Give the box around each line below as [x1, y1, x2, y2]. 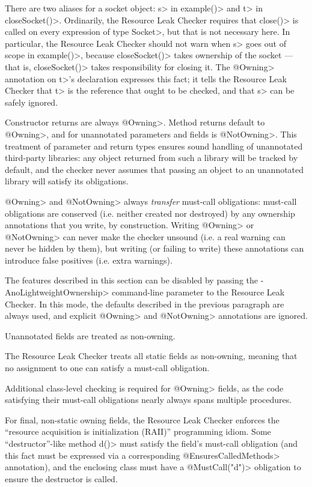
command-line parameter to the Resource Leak [112, 286, 285, 298]
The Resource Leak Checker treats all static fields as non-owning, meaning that [5, 349, 298, 362]
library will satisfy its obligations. [5, 175, 129, 187]
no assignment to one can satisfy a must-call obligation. [5, 361, 210, 374]
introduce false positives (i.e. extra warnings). [5, 253, 173, 266]
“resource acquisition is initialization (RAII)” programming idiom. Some [5, 425, 271, 438]
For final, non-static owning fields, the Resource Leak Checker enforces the [5, 413, 280, 426]
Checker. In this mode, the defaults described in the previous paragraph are [5, 297, 284, 310]
